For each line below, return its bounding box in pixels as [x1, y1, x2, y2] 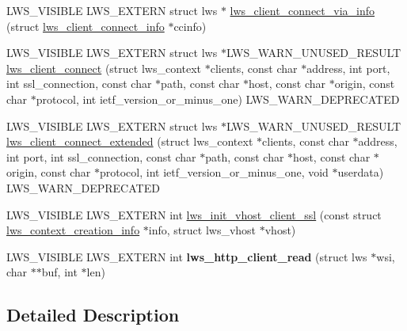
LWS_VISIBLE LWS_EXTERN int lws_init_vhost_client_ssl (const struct [6, 206, 382, 223]
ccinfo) [173, 17, 207, 34]
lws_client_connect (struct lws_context [6, 59, 202, 76]
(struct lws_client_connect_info [6, 17, 165, 34]
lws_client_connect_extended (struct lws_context [6, 133, 253, 150]
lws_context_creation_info [6, 222, 140, 238]
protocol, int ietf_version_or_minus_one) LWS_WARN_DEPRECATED [36, 90, 400, 107]
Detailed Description [6, 302, 180, 327]
